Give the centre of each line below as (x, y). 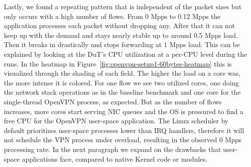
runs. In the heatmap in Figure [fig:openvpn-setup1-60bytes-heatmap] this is (118, 63)
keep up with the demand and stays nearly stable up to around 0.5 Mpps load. (121, 35)
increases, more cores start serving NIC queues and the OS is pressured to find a (124, 111)
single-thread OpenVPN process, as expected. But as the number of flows (113, 101)
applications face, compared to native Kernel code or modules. (115, 159)
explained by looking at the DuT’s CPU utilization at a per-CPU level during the (125, 54)
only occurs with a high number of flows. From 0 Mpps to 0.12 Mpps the (112, 16)
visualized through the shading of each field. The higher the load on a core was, (122, 73)
